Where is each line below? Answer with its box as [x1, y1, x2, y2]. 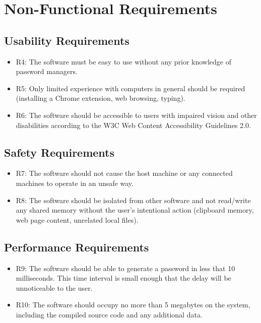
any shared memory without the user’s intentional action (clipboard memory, [16, 205, 254, 215]
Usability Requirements [4, 32, 129, 48]
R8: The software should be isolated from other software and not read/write [16, 195, 251, 205]
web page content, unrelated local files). [16, 214, 139, 225]
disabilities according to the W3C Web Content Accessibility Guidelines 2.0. [16, 119, 251, 130]
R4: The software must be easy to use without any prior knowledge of [16, 56, 231, 67]
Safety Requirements [4, 144, 115, 160]
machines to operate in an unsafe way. [16, 177, 134, 188]
